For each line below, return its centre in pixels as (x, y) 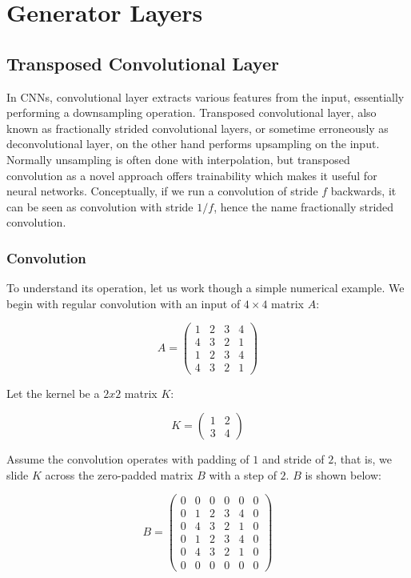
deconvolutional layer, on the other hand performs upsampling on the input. (193, 144)
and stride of (293, 459)
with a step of (243, 474)
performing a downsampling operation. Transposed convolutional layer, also (192, 112)
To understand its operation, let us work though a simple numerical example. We (205, 288)
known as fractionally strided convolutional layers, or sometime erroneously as (198, 128)
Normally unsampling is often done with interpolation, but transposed (178, 159)
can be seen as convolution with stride (100, 206)
